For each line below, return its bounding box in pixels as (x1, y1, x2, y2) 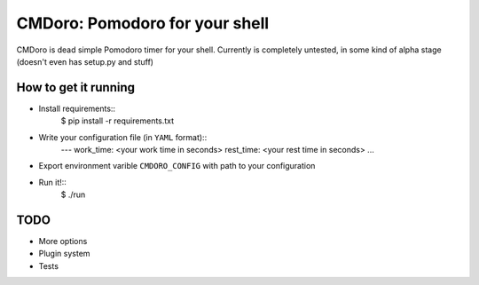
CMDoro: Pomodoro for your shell (16, 13, 270, 33)
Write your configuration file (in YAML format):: (38, 131, 208, 142)
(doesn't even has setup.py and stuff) (16, 56, 154, 67)
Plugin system (38, 249, 90, 259)
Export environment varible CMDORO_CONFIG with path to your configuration (38, 161, 316, 171)
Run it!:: (38, 177, 67, 187)
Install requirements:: (38, 103, 115, 114)
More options (38, 236, 88, 247)
